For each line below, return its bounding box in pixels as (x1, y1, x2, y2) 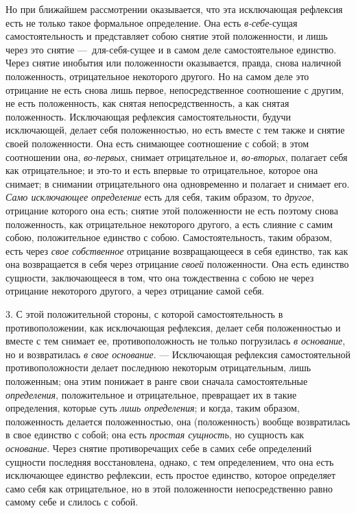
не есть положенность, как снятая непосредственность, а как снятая (5, 96, 289, 110)
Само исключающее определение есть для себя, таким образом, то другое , (5, 190, 314, 204)
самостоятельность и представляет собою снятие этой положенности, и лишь (5, 29, 328, 43)
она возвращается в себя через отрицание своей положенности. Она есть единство (5, 257, 349, 271)
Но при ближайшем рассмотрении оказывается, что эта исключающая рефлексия (5, 2, 343, 16)
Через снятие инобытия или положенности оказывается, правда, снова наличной (5, 55, 342, 70)
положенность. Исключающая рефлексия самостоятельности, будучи (5, 109, 292, 123)
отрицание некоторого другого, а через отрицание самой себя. (5, 284, 265, 298)
